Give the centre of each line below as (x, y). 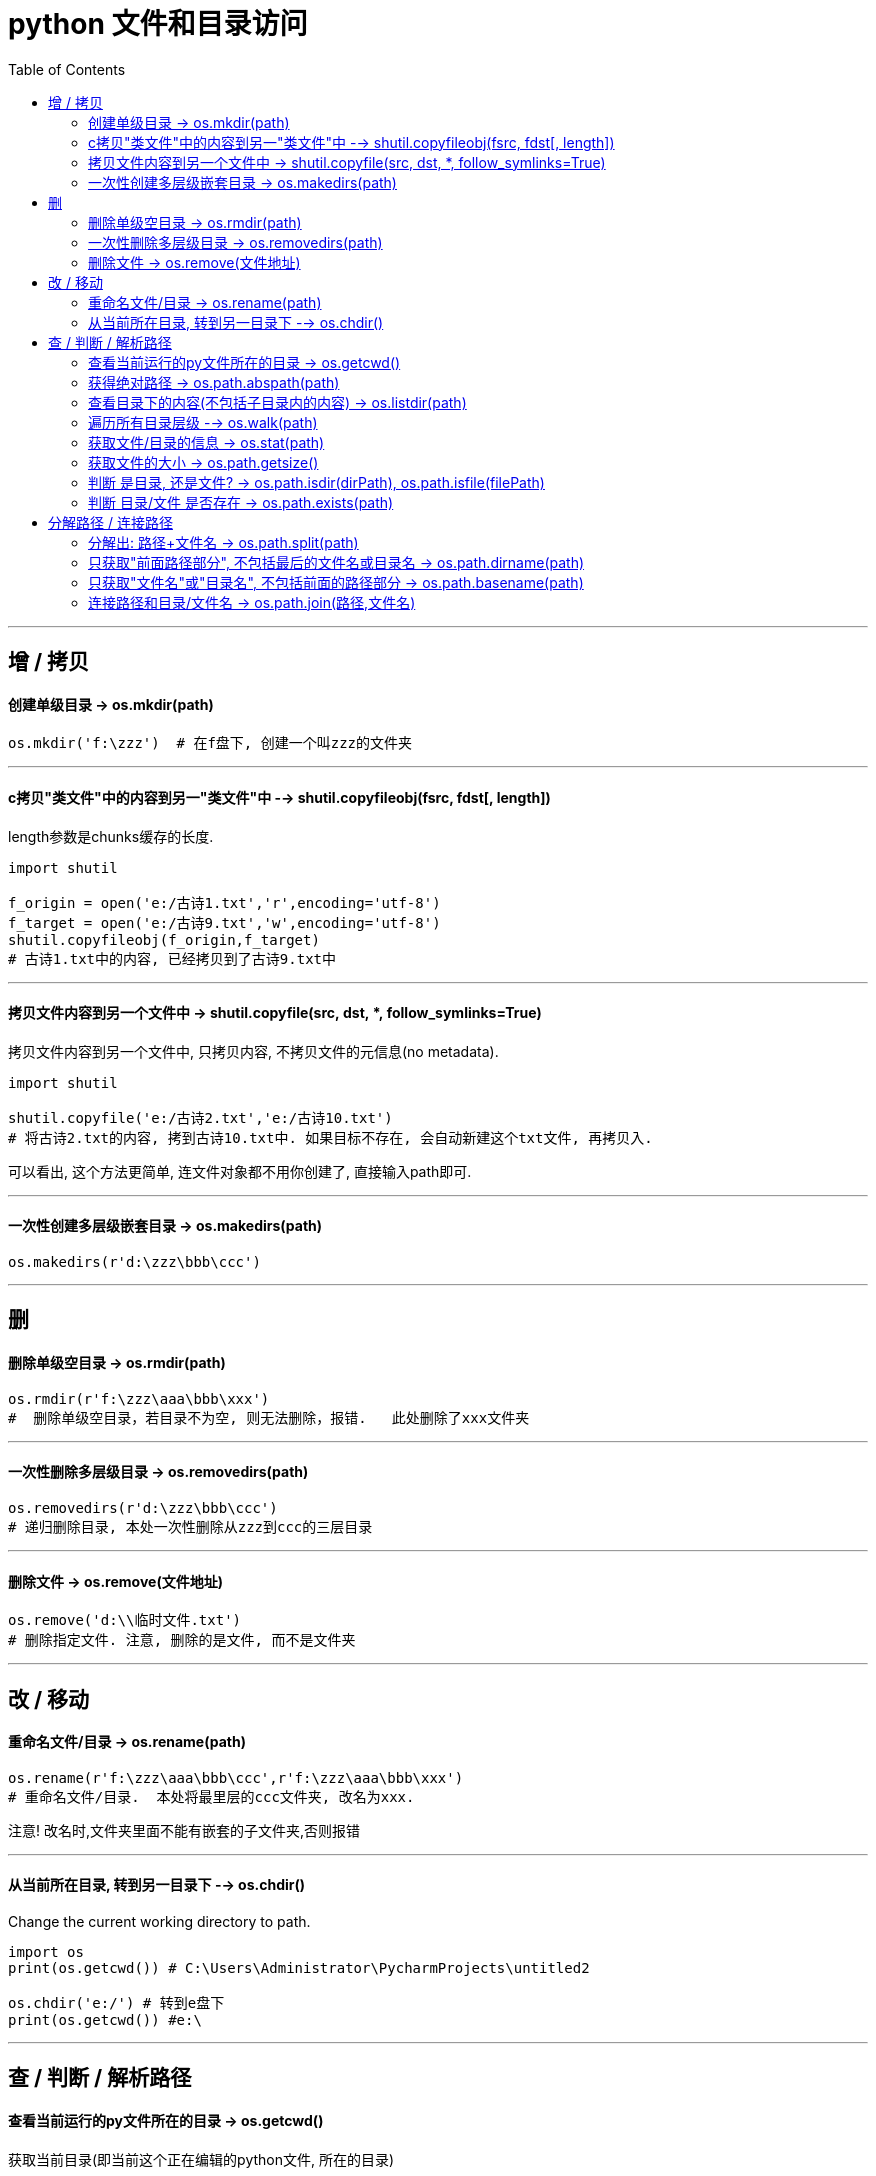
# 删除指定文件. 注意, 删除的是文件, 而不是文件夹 (182, 1640)
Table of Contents (67, 69)
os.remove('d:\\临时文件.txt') (125, 1620)
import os (46, 1951)
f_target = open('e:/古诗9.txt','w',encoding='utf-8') (224, 922)
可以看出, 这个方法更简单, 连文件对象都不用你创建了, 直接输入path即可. (240, 1171)
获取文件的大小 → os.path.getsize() (203, 462)
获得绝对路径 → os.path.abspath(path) (214, 382)
